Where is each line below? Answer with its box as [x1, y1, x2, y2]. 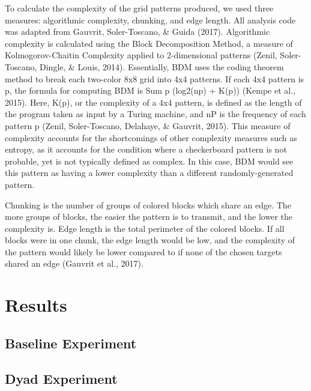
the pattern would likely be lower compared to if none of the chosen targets [5, 245, 282, 258]
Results [5, 292, 67, 317]
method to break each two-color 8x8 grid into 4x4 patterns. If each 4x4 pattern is [5, 72, 304, 85]
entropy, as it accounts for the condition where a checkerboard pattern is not [5, 143, 287, 156]
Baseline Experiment [5, 333, 137, 352]
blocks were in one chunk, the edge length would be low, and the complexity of [5, 234, 295, 246]
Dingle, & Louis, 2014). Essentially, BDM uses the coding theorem [40, 60, 284, 73]
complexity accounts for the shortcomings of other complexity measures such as [5, 131, 297, 144]
